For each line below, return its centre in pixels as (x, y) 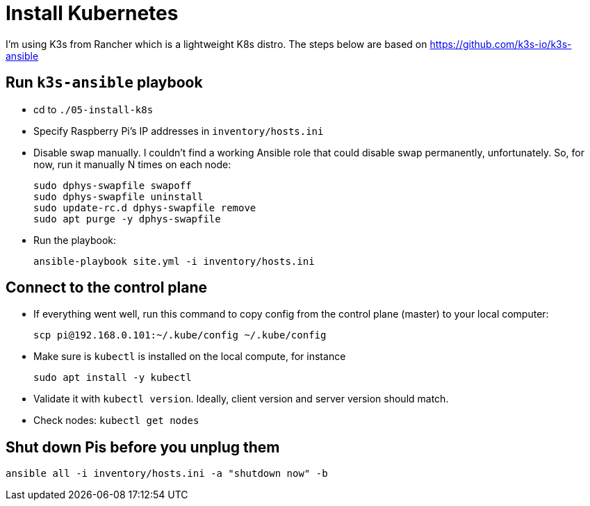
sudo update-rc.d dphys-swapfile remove (145, 207)
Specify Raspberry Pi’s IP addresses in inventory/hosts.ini (179, 131)
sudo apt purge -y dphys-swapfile (127, 219)
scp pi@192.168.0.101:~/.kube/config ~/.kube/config (180, 335)
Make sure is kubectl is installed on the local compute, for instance (190, 357)
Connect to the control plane (107, 288)
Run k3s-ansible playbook (104, 83)
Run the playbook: (75, 240)
